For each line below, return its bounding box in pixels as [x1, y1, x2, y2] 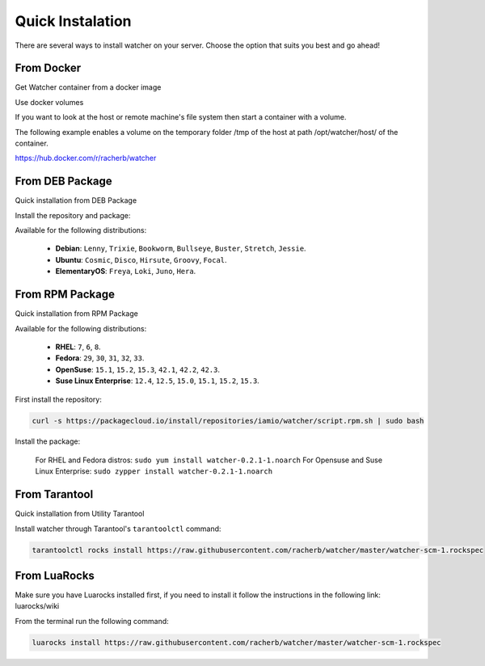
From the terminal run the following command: [15, 616, 169, 626]
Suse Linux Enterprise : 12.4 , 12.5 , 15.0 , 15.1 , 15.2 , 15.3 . [55, 376, 260, 386]
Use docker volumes [15, 97, 84, 107]
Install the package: [15, 436, 81, 446]
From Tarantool [15, 487, 94, 501]
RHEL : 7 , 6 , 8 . [55, 342, 101, 352]
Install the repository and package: [15, 210, 131, 220]
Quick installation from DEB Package [15, 196, 137, 205]
